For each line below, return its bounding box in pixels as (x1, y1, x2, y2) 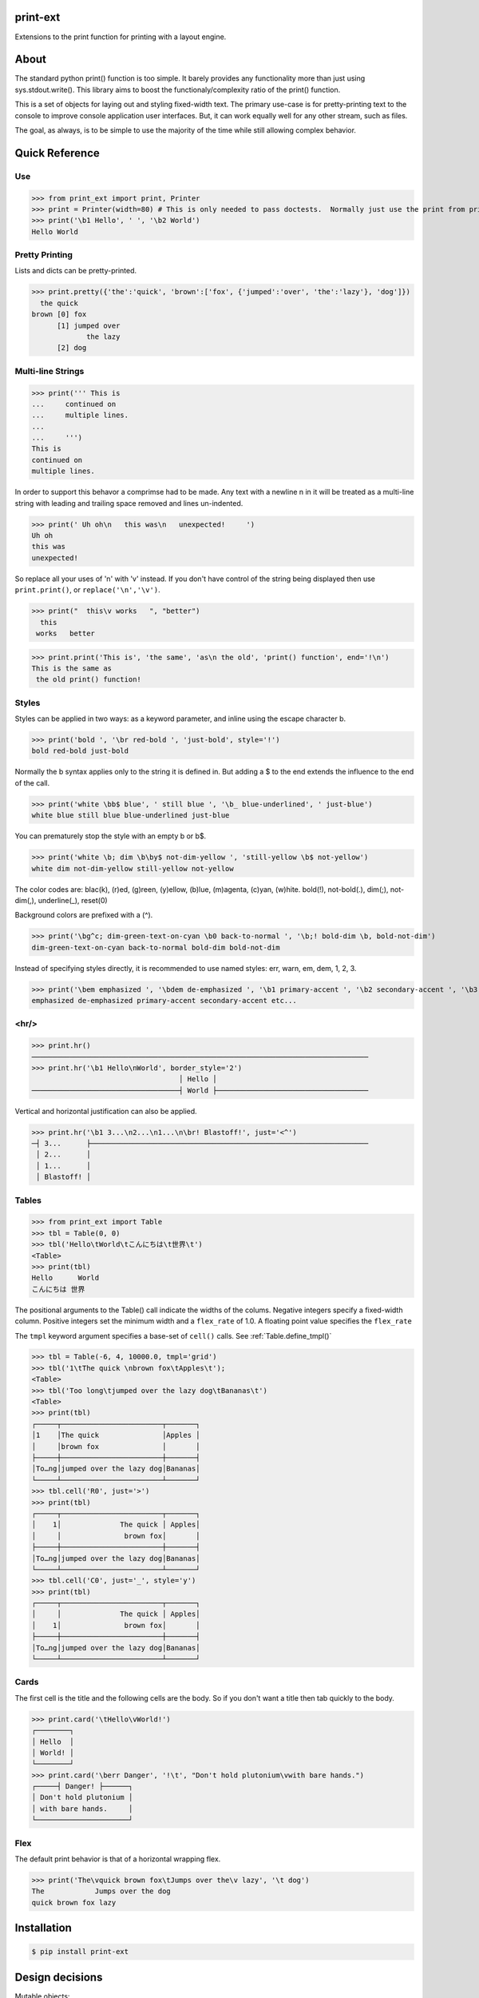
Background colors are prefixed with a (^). (14, 910, 153, 920)
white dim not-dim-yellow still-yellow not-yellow (31, 864, 235, 873)
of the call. (14, 778, 50, 787)
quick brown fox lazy (31, 1898, 117, 1907)
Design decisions (14, 1970, 103, 1984)
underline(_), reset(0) (38, 895, 108, 905)
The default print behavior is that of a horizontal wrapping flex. (14, 1854, 221, 1864)
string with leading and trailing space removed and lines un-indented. (14, 498, 243, 507)
